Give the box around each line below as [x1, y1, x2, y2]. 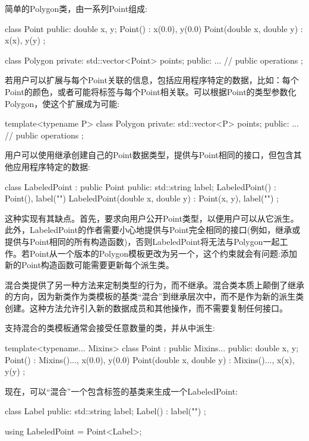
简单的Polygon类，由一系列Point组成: [5, 2, 147, 14]
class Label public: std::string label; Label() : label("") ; [5, 405, 206, 417]
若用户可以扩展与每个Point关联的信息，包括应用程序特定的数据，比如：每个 [5, 74, 299, 86]
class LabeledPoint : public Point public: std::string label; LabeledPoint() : [5, 180, 276, 193]
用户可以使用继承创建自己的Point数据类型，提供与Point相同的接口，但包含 [5, 149, 294, 161]
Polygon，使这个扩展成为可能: [5, 97, 120, 109]
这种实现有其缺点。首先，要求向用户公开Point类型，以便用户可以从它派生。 [5, 212, 299, 224]
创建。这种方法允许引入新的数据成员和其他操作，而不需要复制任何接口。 [5, 301, 288, 314]
